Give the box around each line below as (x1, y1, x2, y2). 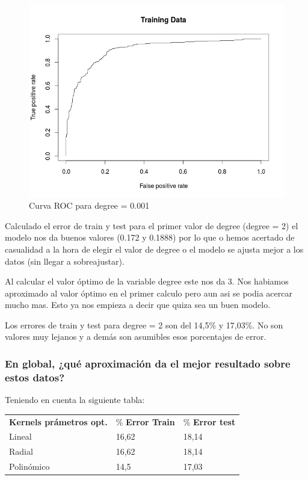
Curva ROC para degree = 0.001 (29, 199, 150, 212)
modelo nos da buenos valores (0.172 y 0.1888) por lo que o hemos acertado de (5, 231, 295, 244)
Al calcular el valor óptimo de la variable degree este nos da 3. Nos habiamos (5, 275, 289, 288)
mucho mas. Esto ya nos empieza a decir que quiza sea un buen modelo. (5, 298, 271, 311)
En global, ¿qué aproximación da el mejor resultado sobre (5, 356, 291, 371)
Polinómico (9, 460, 50, 473)
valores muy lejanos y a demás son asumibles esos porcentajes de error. (5, 330, 266, 343)
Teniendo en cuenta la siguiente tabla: (5, 393, 145, 406)
